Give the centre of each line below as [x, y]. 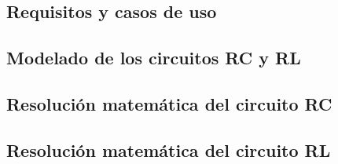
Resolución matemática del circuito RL [169, 149]
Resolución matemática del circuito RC [169, 103]
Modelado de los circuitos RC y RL [154, 58]
